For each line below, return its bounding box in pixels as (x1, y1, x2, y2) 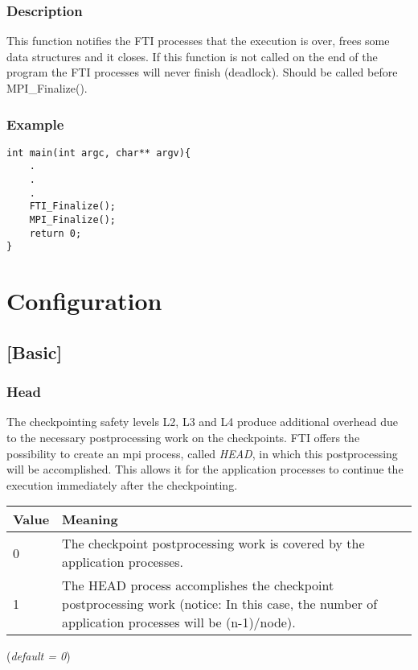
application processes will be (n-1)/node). (62, 613, 296, 632)
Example (6, 114, 64, 134)
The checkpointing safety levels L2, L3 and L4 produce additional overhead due (6, 413, 398, 430)
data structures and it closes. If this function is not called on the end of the (6, 48, 378, 64)
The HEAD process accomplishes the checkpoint (62, 576, 334, 595)
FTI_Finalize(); (29, 201, 117, 213)
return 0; (29, 227, 82, 239)
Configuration (6, 284, 162, 317)
